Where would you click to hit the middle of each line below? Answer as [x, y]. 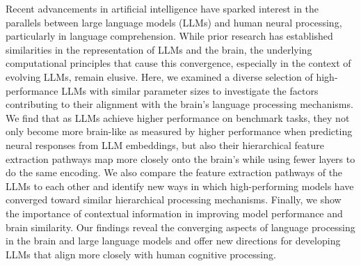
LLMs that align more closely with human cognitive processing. [141, 254]
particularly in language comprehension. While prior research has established [169, 36]
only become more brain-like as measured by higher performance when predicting [179, 131]
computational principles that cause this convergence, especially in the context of [178, 63]
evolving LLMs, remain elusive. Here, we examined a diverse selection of [159, 76]
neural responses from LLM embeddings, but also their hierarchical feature [165, 144]
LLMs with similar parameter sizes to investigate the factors [190, 90]
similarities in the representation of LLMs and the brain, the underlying [159, 49]
